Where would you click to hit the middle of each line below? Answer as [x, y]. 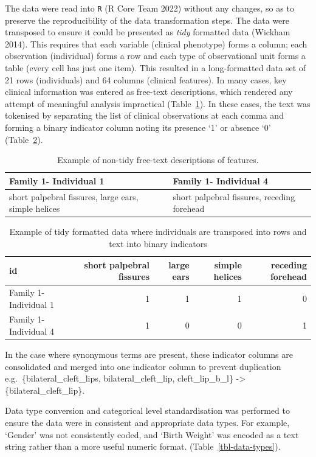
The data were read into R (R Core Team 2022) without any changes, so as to [149, 8]
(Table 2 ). [24, 139]
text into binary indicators [158, 243]
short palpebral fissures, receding [234, 196]
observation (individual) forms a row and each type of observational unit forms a [155, 56]
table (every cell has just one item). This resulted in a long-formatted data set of [156, 68]
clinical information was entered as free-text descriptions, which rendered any [149, 92]
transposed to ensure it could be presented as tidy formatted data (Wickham [148, 32]
